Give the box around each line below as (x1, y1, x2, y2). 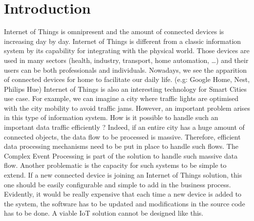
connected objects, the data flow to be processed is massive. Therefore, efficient (4, 131, 241, 141)
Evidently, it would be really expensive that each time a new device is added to (4, 189, 242, 199)
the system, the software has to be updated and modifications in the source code (4, 198, 245, 208)
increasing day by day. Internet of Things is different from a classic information (4, 36, 241, 46)
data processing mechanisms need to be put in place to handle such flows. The (4, 141, 238, 151)
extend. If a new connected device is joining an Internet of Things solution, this (4, 170, 242, 180)
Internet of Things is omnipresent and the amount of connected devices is (4, 26, 224, 37)
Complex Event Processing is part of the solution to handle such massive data (4, 150, 238, 161)
